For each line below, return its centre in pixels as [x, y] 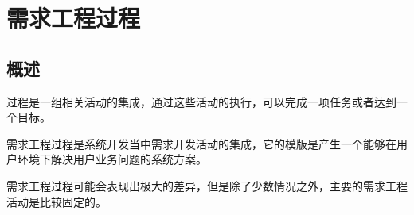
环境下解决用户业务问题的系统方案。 [112, 159]
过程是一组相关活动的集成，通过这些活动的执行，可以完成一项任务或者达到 [201, 101]
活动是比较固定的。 [57, 201]
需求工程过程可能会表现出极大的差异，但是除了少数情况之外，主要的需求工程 [207, 185]
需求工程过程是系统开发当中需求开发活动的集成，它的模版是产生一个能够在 [201, 143]
